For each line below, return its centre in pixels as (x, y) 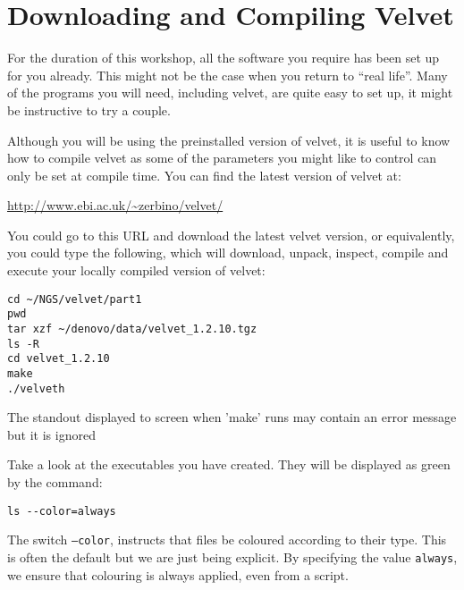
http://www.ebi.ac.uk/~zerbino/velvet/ (115, 205)
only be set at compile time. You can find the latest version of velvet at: (204, 175)
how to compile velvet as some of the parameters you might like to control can (222, 158)
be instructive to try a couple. (89, 110)
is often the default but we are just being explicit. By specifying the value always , (232, 556)
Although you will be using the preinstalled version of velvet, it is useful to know (229, 140)
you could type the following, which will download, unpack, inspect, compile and (228, 253)
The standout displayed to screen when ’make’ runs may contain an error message (232, 417)
